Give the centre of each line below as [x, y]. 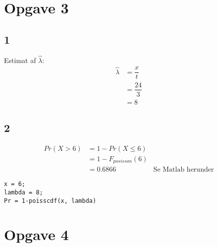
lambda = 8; [24, 193]
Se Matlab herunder [184, 170]
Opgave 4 [36, 234]
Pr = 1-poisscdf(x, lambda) [50, 201]
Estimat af [20, 60]
